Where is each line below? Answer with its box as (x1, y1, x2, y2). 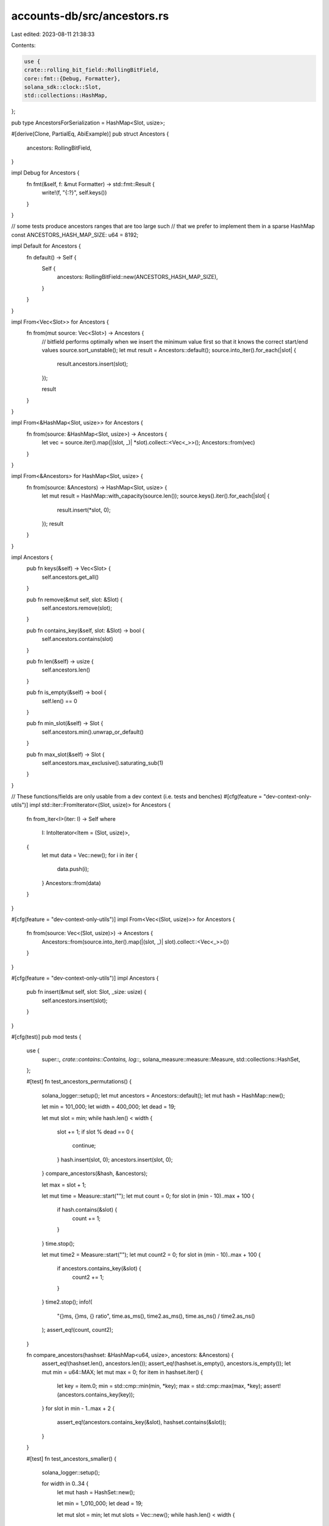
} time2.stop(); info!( (41, 1298, 93, 1306)
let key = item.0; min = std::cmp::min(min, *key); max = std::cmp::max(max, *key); (57, 1383, 263, 1390)
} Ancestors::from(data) (41, 879, 101, 886)
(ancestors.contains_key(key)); (57, 1390, 135, 1398)
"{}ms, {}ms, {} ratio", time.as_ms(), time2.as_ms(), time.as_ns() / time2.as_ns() (57, 1312, 255, 1320)
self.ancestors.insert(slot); (41, 997, 108, 1004)
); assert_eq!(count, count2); (41, 1326, 114, 1334)
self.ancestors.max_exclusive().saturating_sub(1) (41, 759, 164, 766)
